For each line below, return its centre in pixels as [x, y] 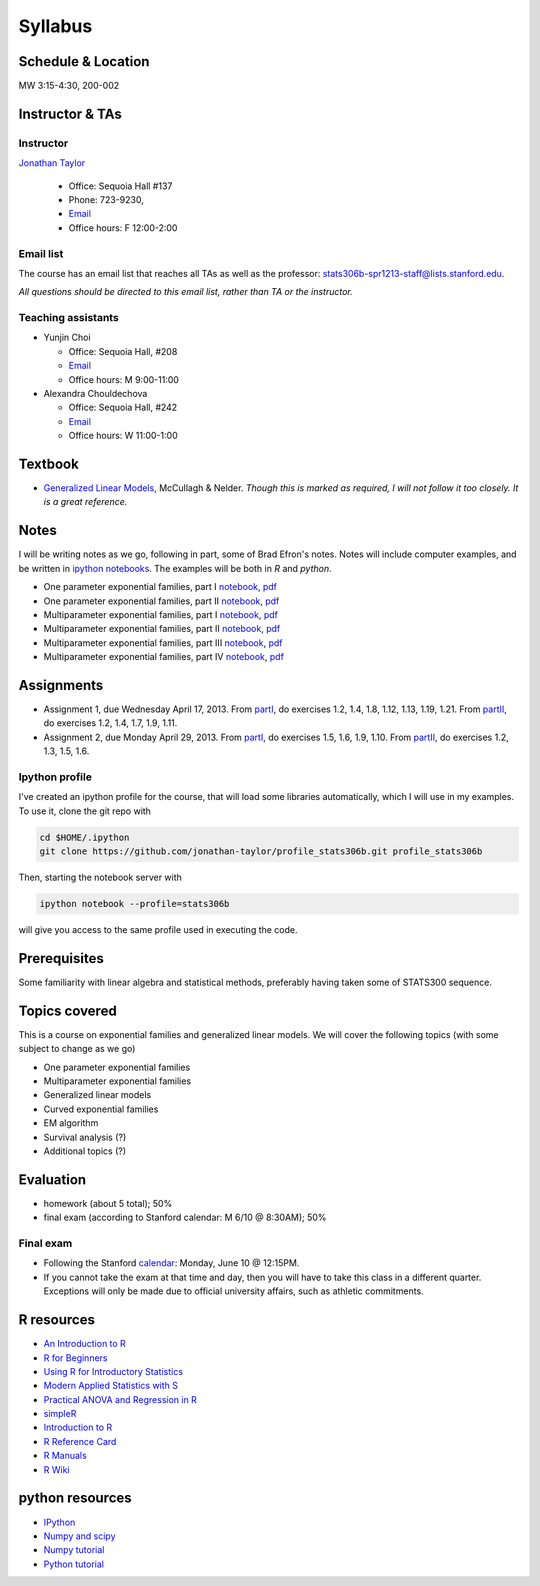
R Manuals [65, 1456]
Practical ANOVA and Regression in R [120, 1399]
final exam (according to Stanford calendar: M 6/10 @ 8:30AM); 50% [185, 1217]
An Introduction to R [85, 1344]
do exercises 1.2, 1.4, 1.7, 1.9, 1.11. [110, 723]
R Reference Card [80, 1441]
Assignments [61, 685]
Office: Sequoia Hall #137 [120, 186]
